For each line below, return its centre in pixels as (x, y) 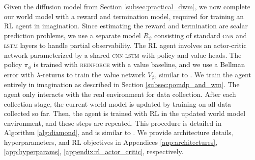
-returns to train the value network (93, 74)
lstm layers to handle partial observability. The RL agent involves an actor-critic (125, 45)
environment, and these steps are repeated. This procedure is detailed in (113, 123)
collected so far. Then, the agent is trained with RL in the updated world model (125, 113)
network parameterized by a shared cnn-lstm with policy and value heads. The (123, 55)
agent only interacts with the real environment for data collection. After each (120, 94)
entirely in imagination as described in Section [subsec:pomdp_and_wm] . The (122, 84)
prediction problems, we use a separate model (72, 35)
